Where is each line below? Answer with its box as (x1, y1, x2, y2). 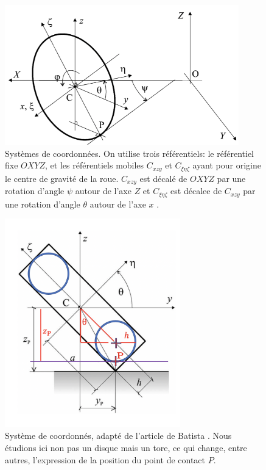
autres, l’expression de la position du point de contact (5, 453, 206, 466)
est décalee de (170, 184, 222, 197)
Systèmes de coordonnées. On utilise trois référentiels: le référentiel (5, 146, 254, 159)
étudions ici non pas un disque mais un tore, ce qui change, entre (5, 441, 247, 454)
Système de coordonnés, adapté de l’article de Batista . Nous (5, 429, 232, 442)
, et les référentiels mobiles (45, 159, 144, 172)
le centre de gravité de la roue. (5, 172, 119, 184)
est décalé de (139, 172, 187, 184)
